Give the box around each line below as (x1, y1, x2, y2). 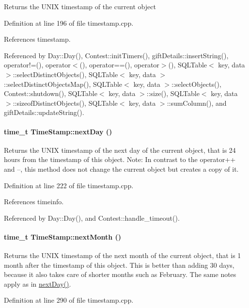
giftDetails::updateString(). (4, 107, 84, 117)
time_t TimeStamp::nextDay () (4, 126, 112, 136)
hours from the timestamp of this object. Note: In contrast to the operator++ (4, 154, 236, 164)
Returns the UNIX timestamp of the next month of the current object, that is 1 (4, 250, 241, 260)
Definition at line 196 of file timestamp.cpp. (4, 17, 134, 28)
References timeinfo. (4, 196, 64, 207)
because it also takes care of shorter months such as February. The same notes (4, 269, 236, 279)
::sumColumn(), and (167, 97, 227, 108)
